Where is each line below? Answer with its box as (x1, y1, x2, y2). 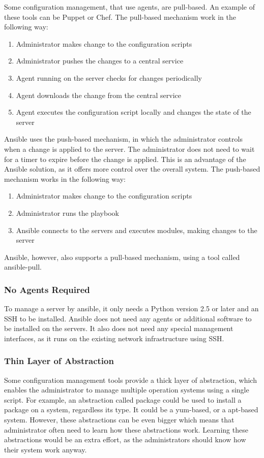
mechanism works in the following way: (4, 173, 126, 184)
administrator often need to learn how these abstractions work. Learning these (4, 424, 248, 435)
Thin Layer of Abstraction (4, 354, 114, 367)
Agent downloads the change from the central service (16, 89, 181, 100)
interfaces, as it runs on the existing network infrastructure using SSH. (4, 333, 224, 343)
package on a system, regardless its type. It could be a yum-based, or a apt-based (4, 404, 258, 415)
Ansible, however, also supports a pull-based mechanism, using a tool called (4, 251, 240, 262)
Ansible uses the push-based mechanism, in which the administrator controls (4, 134, 243, 144)
